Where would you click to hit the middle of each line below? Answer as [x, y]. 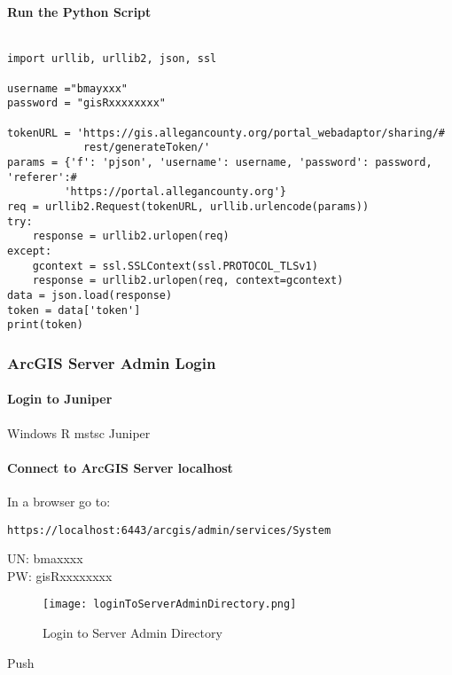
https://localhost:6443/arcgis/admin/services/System [169, 530]
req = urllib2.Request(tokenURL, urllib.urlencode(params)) [188, 207]
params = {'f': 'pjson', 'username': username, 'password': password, [220, 163]
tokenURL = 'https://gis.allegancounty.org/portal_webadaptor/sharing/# [226, 133]
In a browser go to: [59, 501]
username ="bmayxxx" [68, 88]
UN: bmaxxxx [45, 558]
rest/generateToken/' [147, 148]
